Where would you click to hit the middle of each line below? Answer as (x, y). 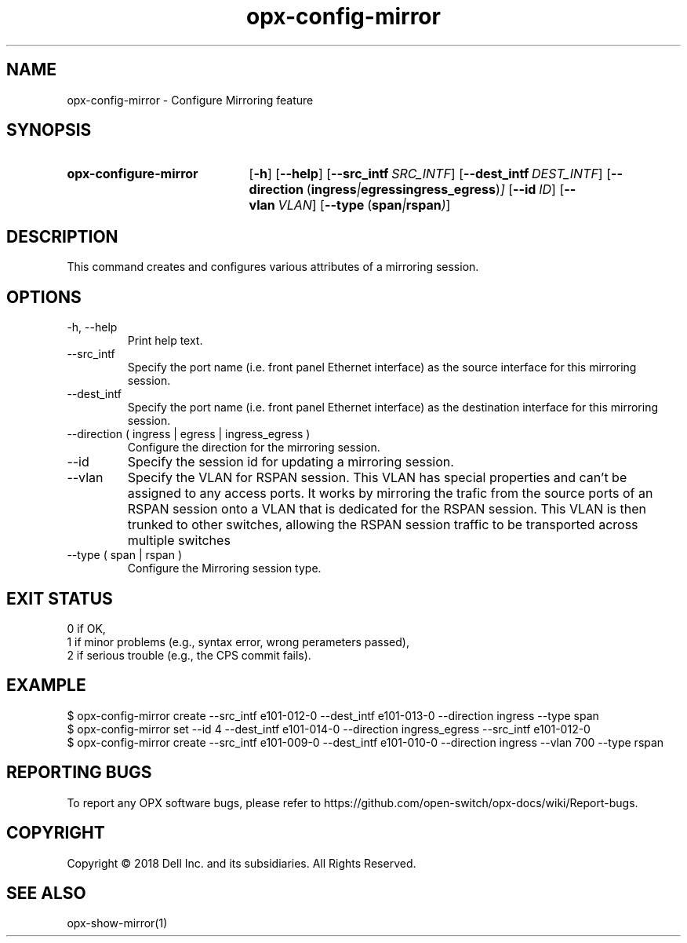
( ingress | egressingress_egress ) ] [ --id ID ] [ (435, 190)
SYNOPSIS (49, 130)
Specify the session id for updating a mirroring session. (291, 462)
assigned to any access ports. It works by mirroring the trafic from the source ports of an (390, 493)
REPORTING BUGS (79, 773)
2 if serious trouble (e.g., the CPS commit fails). (189, 655)
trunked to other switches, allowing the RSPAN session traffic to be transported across (383, 525)
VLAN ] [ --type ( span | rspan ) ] (364, 205)
